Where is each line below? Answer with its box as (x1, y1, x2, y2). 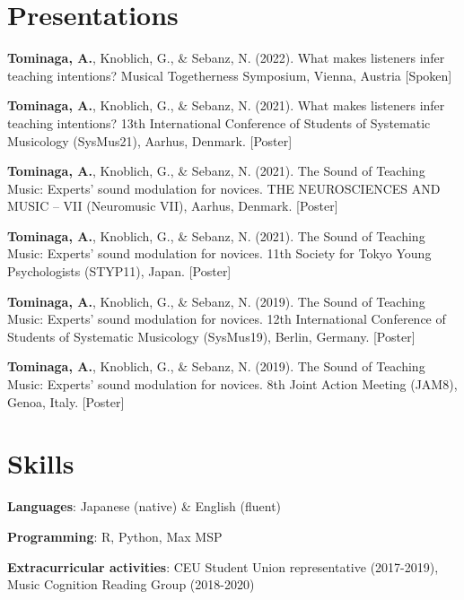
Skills (7, 445, 74, 482)
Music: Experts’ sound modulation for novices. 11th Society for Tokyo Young (7, 244, 432, 263)
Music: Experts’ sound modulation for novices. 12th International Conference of (7, 309, 446, 328)
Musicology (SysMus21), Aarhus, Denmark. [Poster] (7, 131, 293, 150)
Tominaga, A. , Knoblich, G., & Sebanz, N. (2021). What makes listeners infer (7, 96, 445, 115)
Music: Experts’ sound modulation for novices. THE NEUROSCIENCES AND (7, 178, 441, 197)
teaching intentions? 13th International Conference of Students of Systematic (7, 113, 431, 132)
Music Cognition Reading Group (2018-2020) (7, 575, 255, 594)
